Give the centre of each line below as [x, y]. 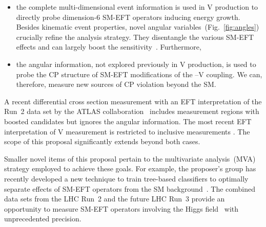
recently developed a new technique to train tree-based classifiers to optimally [126, 178]
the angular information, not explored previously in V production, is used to [136, 64]
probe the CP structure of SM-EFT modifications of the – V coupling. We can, [139, 74]
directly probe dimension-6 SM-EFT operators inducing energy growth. [128, 17]
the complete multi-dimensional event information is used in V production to [137, 7]
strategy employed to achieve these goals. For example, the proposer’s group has [130, 168]
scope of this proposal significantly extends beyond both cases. [102, 141]
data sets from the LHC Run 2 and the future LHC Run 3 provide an [115, 199]
